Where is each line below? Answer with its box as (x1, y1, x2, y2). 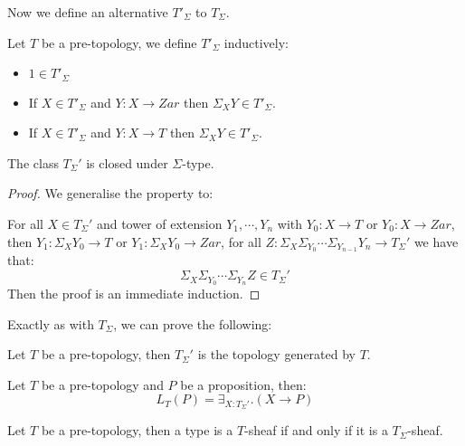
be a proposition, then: (180, 375, 307, 394)
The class (7, 153, 59, 172)
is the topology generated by (197, 345, 356, 364)
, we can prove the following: (113, 314, 272, 333)
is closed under (86, 153, 168, 172)
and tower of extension (96, 214, 223, 233)
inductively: (223, 33, 289, 52)
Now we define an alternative (7, 3, 168, 21)
